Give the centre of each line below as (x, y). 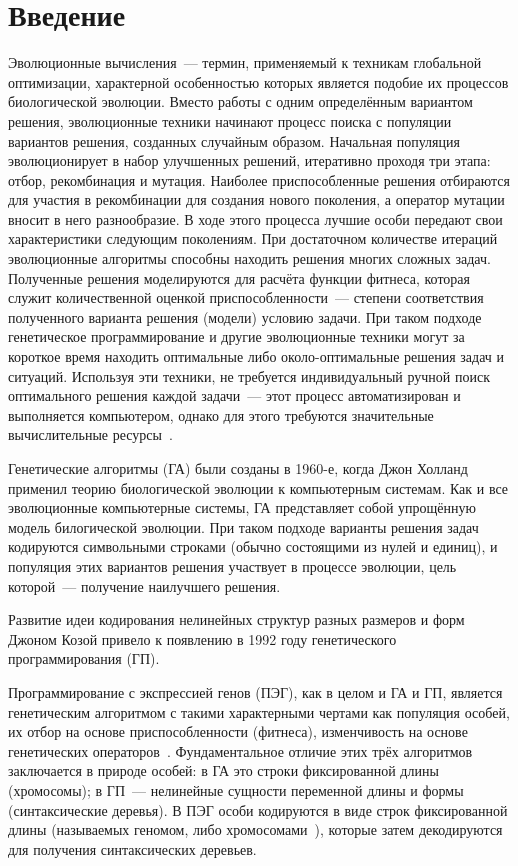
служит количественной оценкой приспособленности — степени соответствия (246, 297)
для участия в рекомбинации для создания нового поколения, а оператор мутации (256, 199)
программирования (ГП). (84, 658)
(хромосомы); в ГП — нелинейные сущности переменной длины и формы (236, 789)
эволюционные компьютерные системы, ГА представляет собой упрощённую (242, 507)
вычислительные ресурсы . (90, 434)
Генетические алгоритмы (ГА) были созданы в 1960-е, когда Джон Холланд (238, 468)
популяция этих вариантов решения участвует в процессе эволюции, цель (232, 565)
